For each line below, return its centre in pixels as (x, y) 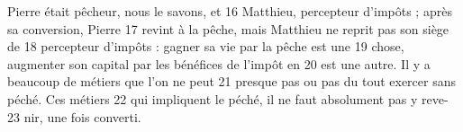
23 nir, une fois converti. (74, 116)
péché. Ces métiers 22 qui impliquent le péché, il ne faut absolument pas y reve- (228, 98)
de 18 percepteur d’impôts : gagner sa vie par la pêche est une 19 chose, (206, 46)
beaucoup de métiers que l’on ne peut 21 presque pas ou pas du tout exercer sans (231, 81)
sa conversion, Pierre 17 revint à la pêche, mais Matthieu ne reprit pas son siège (228, 28)
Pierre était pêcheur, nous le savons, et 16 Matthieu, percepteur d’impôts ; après (230, 11)
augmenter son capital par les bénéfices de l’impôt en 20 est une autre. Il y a (219, 63)
